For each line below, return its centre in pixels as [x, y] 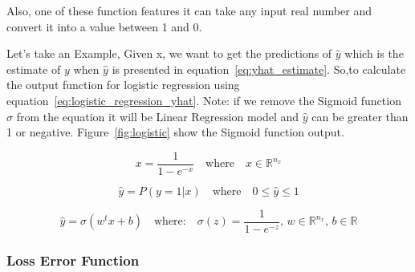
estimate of [34, 69]
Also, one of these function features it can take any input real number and [189, 10]
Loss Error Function [73, 260]
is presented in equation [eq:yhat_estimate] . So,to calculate [259, 69]
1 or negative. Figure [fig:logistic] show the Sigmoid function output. [175, 132]
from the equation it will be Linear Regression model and [158, 116]
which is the [374, 53]
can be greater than [360, 116]
